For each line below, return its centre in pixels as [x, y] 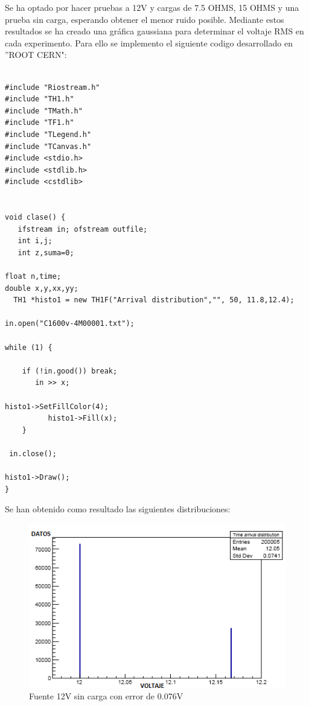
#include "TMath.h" [44, 111]
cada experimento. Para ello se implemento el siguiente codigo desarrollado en [149, 43]
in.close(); [33, 453]
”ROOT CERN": [36, 55]
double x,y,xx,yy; [42, 288]
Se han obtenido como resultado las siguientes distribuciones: [118, 509]
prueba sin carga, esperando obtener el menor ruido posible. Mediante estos [145, 19]
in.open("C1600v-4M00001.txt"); [70, 324]
